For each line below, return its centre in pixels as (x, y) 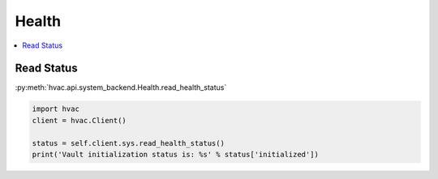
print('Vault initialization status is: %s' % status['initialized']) (176, 154)
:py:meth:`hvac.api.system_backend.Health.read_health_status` (121, 87)
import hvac (56, 109)
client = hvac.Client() (79, 120)
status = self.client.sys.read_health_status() (128, 143)
